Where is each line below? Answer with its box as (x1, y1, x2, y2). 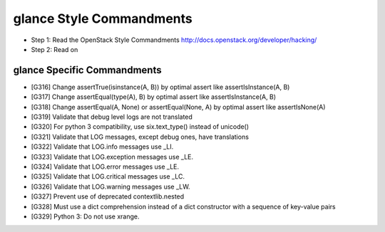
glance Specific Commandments (13, 64, 162, 76)
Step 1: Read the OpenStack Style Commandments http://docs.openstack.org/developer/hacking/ (31, 36, 317, 44)
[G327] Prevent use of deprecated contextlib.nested (31, 192, 185, 201)
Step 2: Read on (31, 45, 78, 53)
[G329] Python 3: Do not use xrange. (31, 212, 140, 221)
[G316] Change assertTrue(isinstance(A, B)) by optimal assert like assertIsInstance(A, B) (31, 83, 290, 91)
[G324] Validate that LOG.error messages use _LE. (31, 162, 180, 171)
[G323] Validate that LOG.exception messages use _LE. (31, 152, 194, 161)
